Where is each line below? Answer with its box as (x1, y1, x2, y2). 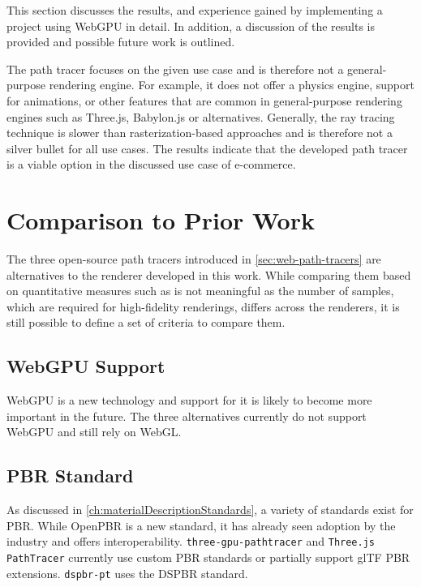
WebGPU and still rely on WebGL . (6, 423, 182, 440)
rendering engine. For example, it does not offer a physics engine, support (49, 76, 415, 93)
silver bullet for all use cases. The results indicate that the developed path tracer (6, 139, 408, 156)
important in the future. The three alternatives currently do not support (6, 407, 367, 424)
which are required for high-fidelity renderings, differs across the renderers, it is (6, 298, 400, 315)
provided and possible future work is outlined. (6, 33, 235, 50)
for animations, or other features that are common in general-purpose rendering (6, 92, 402, 109)
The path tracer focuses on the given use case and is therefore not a (6, 60, 344, 77)
